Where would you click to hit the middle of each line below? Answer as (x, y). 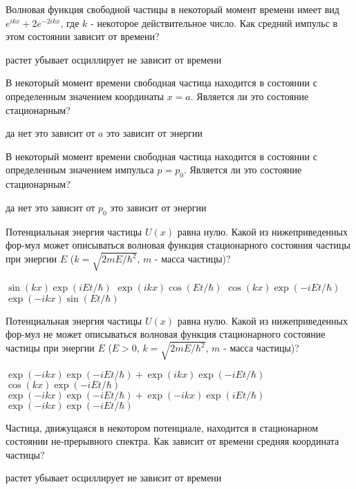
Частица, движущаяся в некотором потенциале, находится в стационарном (162, 427)
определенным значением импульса (80, 170)
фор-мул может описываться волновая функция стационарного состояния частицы (178, 245)
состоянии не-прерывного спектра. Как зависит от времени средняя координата (172, 441)
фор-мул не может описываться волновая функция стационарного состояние (166, 334)
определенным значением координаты (85, 96)
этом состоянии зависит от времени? (83, 36)
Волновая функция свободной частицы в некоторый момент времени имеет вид (172, 9)
